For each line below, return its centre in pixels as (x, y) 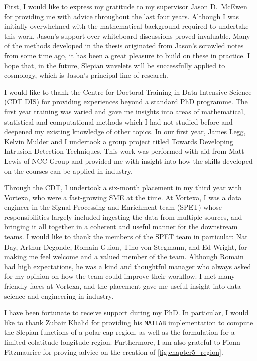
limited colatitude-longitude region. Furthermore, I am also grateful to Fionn (122, 342)
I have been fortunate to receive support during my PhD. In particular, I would (126, 313)
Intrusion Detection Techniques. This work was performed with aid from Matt (124, 151)
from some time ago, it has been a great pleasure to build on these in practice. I (127, 55)
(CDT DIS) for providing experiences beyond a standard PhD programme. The (126, 102)
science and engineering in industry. (59, 295)
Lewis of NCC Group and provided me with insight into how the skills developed (128, 160)
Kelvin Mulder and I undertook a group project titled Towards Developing (119, 141)
